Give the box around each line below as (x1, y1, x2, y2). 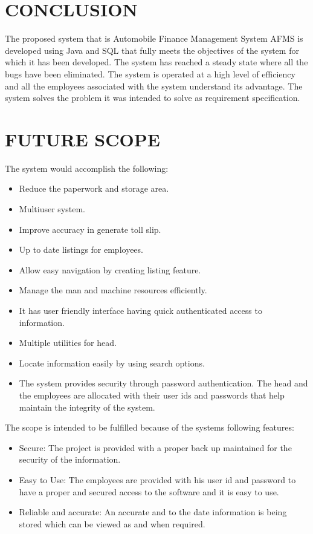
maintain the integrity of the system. (19, 400, 155, 413)
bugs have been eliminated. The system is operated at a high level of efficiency (5, 67, 295, 80)
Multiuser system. (19, 203, 85, 215)
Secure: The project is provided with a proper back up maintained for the (19, 441, 292, 454)
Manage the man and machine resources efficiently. (19, 284, 207, 296)
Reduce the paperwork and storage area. (19, 182, 169, 195)
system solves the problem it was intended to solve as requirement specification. (5, 91, 300, 104)
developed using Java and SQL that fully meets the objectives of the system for (5, 44, 299, 56)
